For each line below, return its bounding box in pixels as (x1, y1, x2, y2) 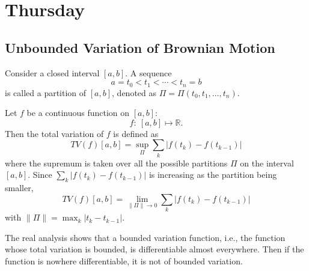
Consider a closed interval (5, 66, 100, 79)
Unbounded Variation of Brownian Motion (5, 38, 275, 56)
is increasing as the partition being (148, 168, 277, 181)
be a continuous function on (26, 106, 130, 119)
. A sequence (125, 66, 172, 79)
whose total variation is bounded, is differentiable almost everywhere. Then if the (5, 243, 304, 255)
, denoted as (112, 86, 157, 99)
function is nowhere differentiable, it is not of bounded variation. (5, 254, 243, 267)
